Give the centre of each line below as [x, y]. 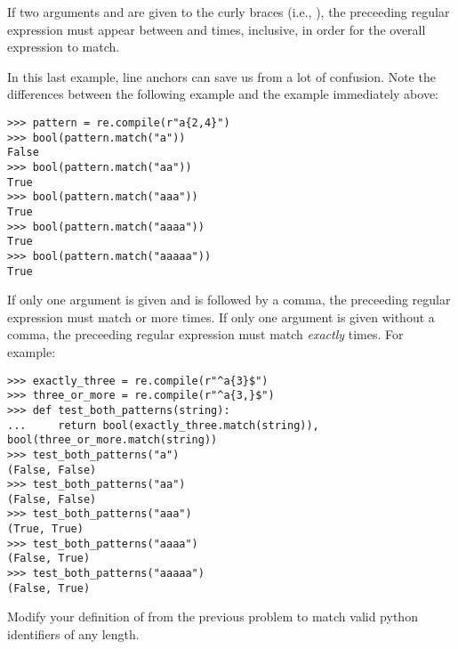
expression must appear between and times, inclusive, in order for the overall [217, 29]
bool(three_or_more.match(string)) [112, 440]
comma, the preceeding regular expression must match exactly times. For [205, 334]
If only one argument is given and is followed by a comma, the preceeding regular [229, 300]
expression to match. [64, 47]
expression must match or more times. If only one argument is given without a [221, 316]
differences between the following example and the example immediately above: [223, 94]
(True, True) [45, 529]
